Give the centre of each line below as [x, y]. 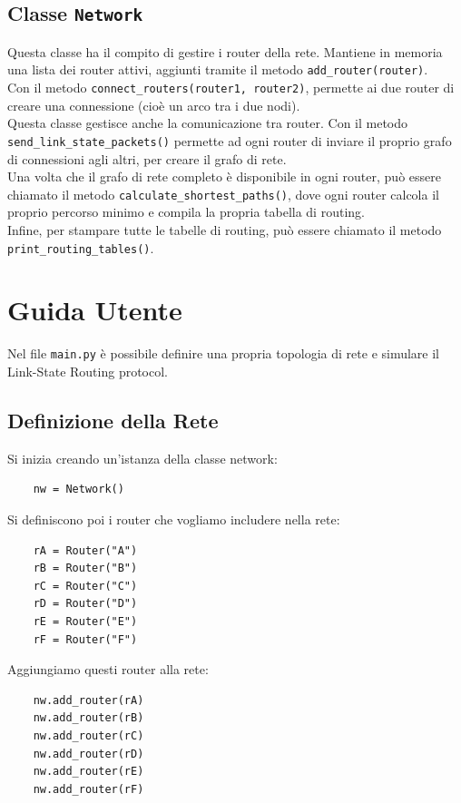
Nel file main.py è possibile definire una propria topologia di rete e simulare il [224, 353]
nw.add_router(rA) [88, 700]
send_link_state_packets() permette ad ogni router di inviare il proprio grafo [230, 140]
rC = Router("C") [85, 586]
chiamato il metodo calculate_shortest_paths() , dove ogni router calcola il [223, 194]
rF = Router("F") [85, 639]
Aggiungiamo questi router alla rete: [108, 669]
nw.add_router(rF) [88, 789]
